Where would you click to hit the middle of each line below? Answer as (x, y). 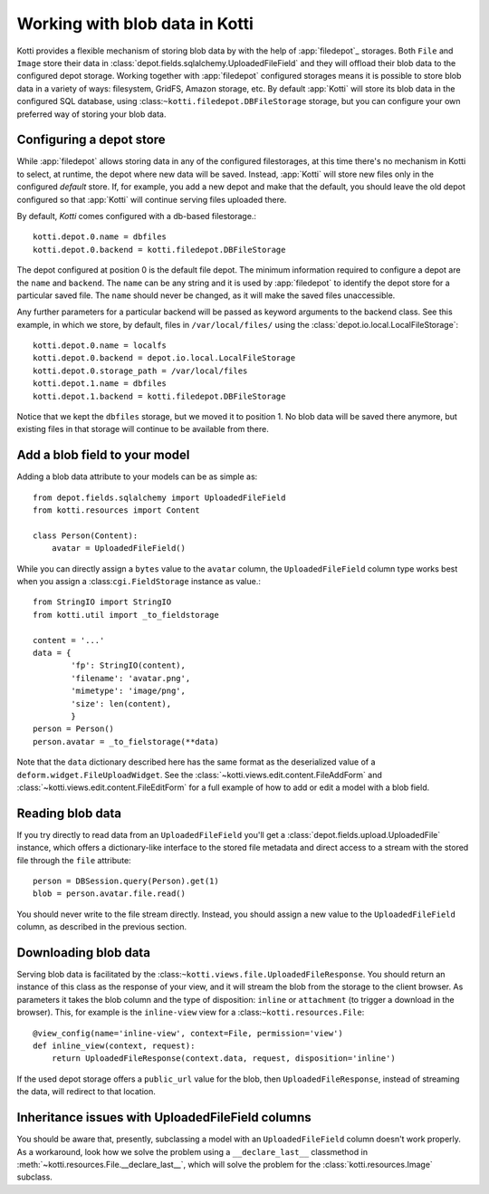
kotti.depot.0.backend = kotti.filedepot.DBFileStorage (159, 250)
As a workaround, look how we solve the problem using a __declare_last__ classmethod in (192, 1151)
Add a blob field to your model (103, 455)
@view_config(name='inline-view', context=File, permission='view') (188, 1033)
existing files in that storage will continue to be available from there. (143, 429)
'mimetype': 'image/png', (128, 691)
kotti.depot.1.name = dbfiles (100, 384)
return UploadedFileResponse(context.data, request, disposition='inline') (223, 1059)
